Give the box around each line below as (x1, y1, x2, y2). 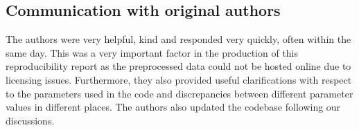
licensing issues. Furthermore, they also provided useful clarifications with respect (6, 72, 352, 86)
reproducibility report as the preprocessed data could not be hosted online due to (6, 59, 351, 73)
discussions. (6, 113, 55, 127)
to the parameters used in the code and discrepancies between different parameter (6, 86, 353, 100)
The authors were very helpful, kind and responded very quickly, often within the (6, 32, 351, 46)
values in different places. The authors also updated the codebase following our (6, 100, 341, 114)
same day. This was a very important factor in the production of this (6, 45, 299, 59)
